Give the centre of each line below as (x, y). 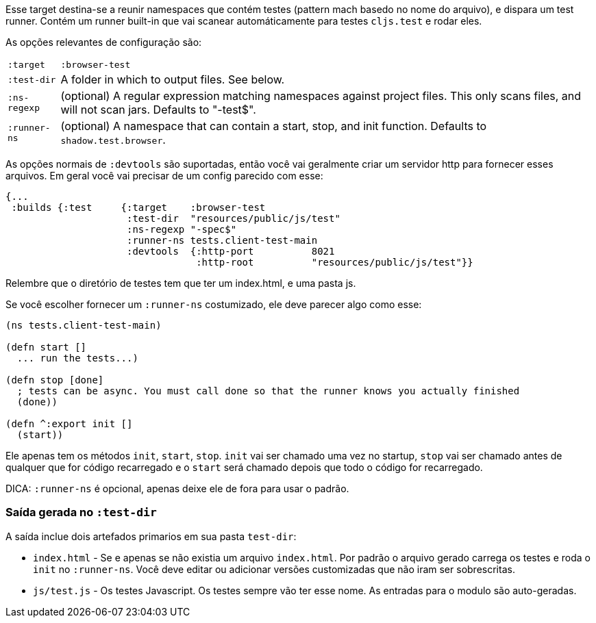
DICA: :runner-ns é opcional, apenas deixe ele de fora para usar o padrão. (177, 488)
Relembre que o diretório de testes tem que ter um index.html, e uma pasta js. (181, 283)
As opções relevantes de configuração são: (104, 42)
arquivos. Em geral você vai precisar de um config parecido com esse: (164, 176)
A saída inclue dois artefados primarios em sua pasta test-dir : (151, 536)
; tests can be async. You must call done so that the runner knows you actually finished (268, 391)
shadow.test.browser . (113, 140)
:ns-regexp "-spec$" (182, 229)
